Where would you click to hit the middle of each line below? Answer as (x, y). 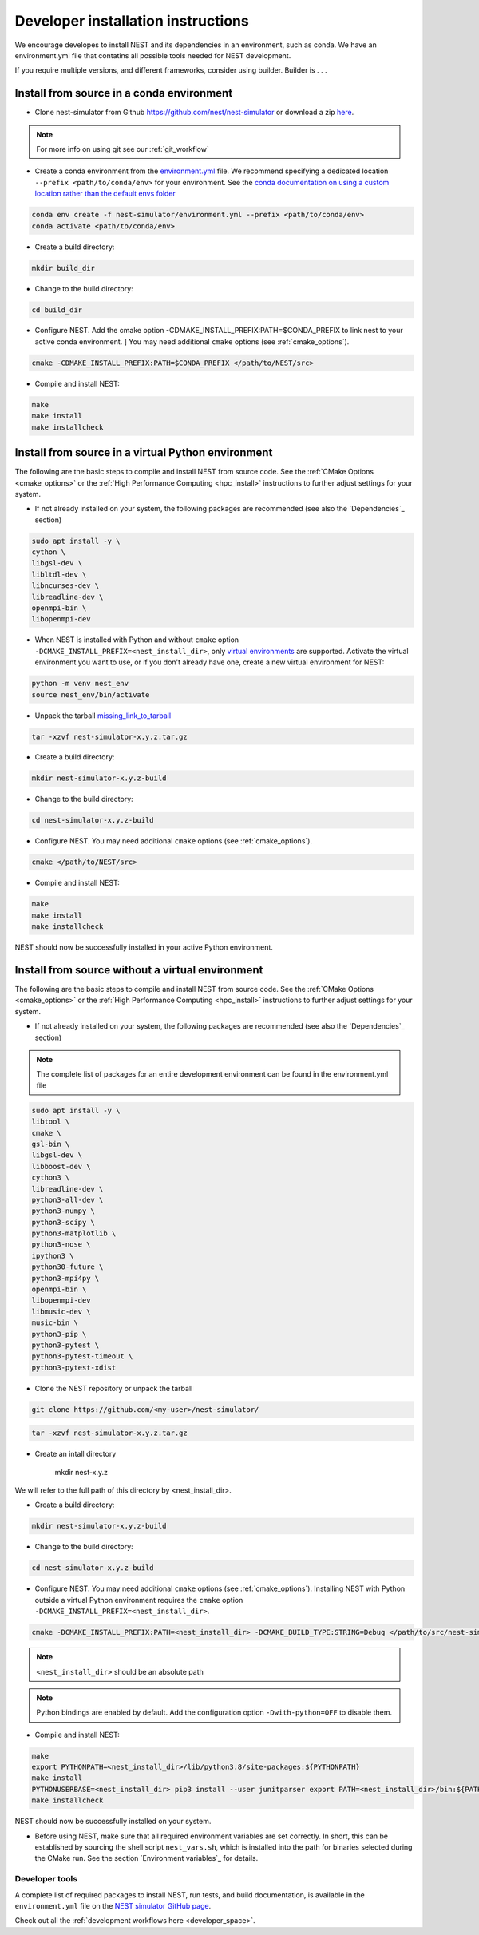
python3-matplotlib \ (74, 1233)
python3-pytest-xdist (74, 1367)
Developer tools (46, 1879)
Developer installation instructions (132, 21)
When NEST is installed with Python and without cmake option (137, 640)
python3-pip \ (59, 1334)
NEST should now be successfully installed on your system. (113, 1822)
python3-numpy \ (63, 1211)
